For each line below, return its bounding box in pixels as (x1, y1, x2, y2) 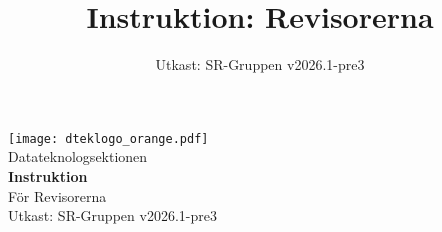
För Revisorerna (8, 185, 107, 206)
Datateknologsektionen (8, 146, 148, 167)
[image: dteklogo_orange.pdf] (8, 131, 209, 146)
